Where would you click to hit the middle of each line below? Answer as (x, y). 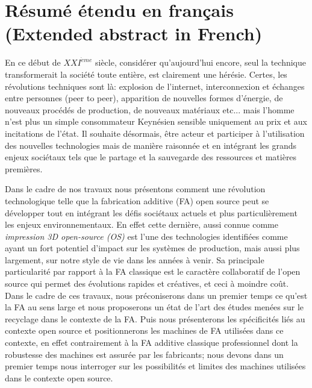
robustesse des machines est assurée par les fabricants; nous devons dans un (144, 354)
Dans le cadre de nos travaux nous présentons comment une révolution (135, 189)
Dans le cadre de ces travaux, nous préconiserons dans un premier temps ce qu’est (156, 295)
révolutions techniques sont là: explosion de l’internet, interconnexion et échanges (155, 86)
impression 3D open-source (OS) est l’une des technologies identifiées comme (146, 236)
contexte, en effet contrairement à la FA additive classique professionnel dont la (151, 343)
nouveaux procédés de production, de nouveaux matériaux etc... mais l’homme (150, 109)
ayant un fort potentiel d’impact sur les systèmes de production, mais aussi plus (152, 248)
